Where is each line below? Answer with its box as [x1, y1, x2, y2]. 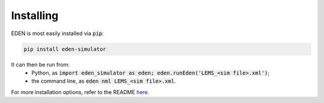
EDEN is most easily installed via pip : [11, 30, 104, 37]
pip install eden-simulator [23, 45, 106, 52]
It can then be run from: [11, 61, 70, 68]
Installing [11, 9, 59, 22]
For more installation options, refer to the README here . [11, 88, 149, 95]
